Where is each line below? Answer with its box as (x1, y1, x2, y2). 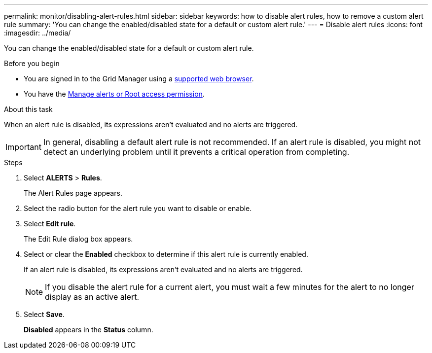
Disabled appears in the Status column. (24, 325, 153, 334)
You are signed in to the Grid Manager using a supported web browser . (24, 74, 254, 83)
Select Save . (24, 310, 65, 318)
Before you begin (4, 59, 60, 68)
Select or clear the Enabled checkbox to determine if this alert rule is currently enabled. (24, 250, 308, 258)
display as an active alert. (45, 292, 140, 302)
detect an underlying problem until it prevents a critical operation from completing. (43, 147, 350, 157)
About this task (4, 105, 53, 113)
